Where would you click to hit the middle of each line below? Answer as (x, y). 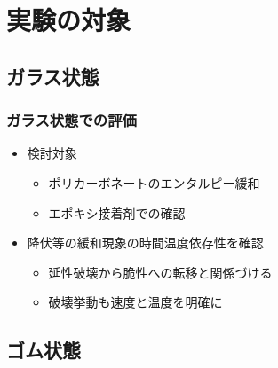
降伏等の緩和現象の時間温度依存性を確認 (145, 243)
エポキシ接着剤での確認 (117, 212)
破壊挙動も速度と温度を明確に (135, 302)
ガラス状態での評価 (71, 120)
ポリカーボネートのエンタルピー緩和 (154, 182)
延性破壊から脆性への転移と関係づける (160, 272)
